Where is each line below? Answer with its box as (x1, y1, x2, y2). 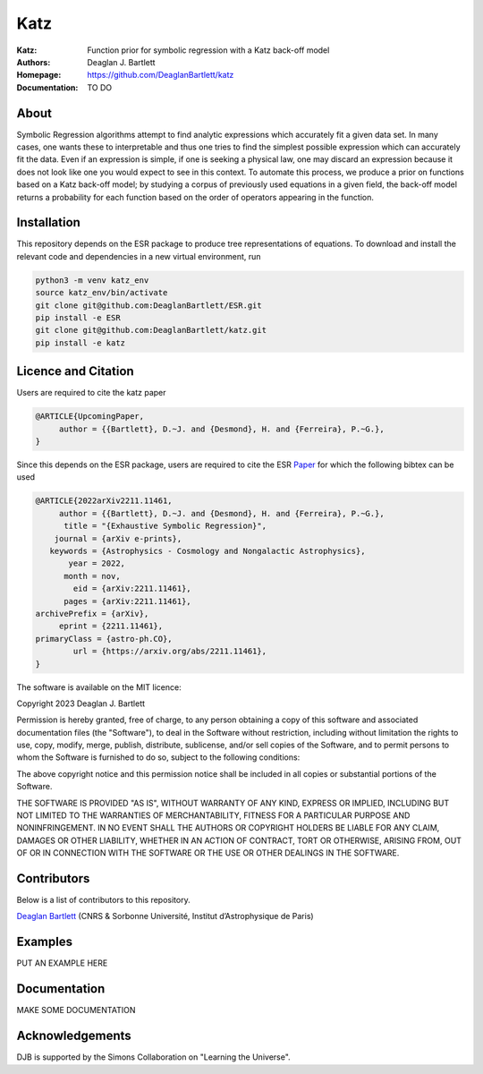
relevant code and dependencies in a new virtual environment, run (16, 251, 261, 261)
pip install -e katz (35, 337, 125, 348)
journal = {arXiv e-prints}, (54, 533, 182, 543)
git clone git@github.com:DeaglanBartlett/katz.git (35, 325, 267, 336)
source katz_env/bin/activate (35, 287, 168, 298)
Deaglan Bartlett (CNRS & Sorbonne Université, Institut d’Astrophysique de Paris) (16, 911, 314, 922)
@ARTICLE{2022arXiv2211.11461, (35, 496, 174, 506)
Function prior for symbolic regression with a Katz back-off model (87, 45, 330, 55)
